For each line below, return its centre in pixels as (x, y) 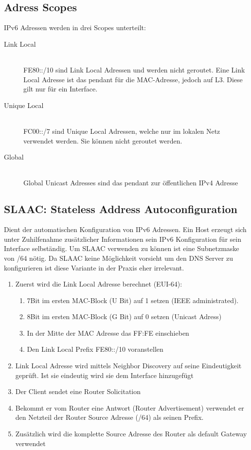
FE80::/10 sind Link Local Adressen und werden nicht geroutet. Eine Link (134, 69)
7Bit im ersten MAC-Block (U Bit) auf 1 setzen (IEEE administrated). (133, 300)
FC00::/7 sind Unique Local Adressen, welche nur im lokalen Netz (122, 131)
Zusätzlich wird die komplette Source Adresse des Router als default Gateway (131, 434)
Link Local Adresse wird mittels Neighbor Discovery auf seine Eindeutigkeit (128, 366)
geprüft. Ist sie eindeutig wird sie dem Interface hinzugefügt (104, 375)
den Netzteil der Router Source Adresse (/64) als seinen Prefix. (109, 417)
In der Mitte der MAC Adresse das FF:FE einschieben (108, 333)
